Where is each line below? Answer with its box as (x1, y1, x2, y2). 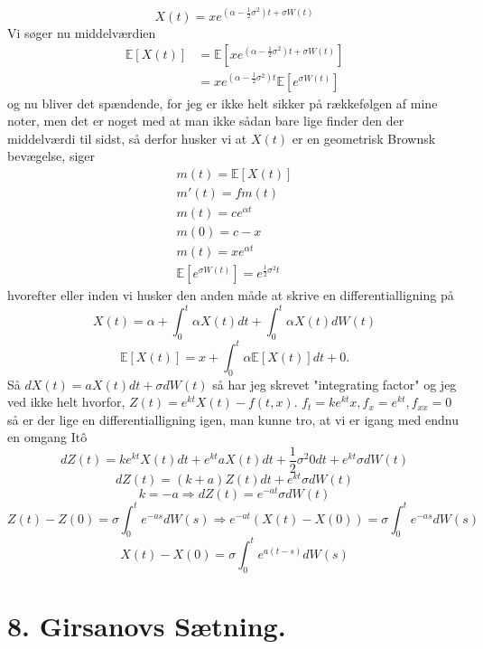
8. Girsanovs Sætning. (7, 607, 286, 644)
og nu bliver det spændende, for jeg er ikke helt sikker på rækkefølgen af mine (7, 93, 438, 112)
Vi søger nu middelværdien (7, 23, 156, 42)
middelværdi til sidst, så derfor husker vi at (7, 128, 247, 147)
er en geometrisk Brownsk (292, 128, 436, 147)
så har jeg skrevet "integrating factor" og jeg (212, 374, 457, 393)
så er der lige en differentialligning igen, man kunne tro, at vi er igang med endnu (7, 409, 460, 428)
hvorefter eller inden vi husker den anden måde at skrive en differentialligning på (7, 286, 454, 305)
